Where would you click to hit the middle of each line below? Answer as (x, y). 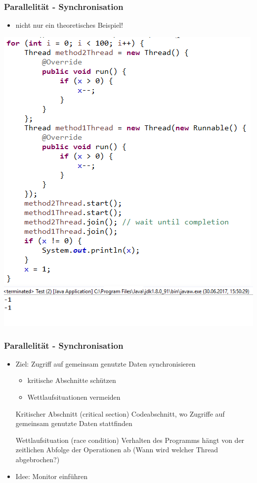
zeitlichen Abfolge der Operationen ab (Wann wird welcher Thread (117, 450)
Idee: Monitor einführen (51, 476)
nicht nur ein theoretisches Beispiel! (69, 25)
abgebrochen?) (38, 459)
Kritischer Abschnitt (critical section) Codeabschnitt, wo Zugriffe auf (120, 413)
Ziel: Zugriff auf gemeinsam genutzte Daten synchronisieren (106, 363)
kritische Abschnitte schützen (72, 380)
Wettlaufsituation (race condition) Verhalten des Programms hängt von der (130, 440)
